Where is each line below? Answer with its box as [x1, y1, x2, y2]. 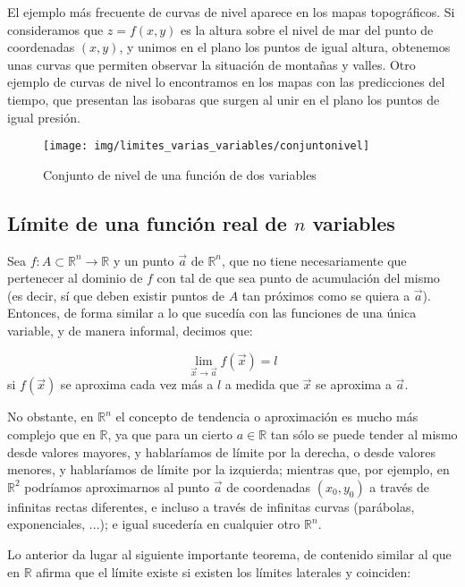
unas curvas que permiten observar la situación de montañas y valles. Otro [7, 55, 416, 73]
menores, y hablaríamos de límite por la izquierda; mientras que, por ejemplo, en [7, 460, 450, 479]
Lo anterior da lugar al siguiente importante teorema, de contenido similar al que [7, 544, 452, 563]
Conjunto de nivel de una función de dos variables [43, 165, 317, 183]
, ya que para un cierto [107, 424, 233, 443]
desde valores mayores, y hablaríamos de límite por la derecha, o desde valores [7, 442, 435, 461]
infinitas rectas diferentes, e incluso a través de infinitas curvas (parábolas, [7, 497, 415, 515]
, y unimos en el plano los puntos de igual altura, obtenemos [119, 38, 451, 56]
